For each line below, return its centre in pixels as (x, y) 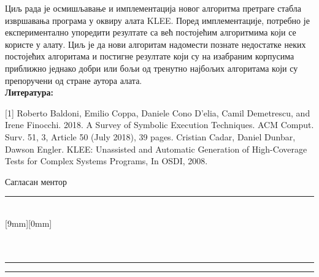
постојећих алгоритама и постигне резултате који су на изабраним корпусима (150, 56)
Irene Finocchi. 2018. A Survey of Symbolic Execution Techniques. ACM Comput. (159, 125)
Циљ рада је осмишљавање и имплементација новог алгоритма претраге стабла (153, 8)
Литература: (29, 92)
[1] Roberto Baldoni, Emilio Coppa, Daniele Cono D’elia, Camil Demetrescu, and (158, 112)
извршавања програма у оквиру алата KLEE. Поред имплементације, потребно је (157, 20)
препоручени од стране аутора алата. (74, 80)
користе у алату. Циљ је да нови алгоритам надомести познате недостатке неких (156, 44)
